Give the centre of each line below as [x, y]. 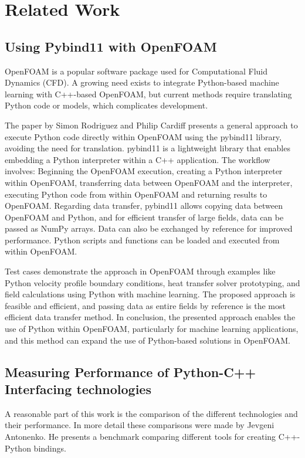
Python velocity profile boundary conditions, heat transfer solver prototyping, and [152, 282]
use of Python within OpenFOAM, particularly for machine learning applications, [152, 329]
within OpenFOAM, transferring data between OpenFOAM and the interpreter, [149, 182]
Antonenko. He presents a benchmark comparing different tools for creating [140, 437]
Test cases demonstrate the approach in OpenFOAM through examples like [140, 271]
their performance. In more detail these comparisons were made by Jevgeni [140, 425]
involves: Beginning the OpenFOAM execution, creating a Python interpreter [144, 171]
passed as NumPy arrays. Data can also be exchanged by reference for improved [149, 228]
